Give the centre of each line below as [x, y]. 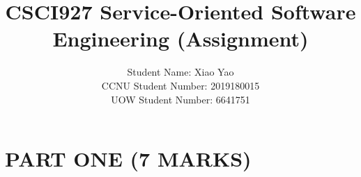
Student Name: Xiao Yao [180, 72]
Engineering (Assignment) [180, 39]
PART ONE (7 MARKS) [128, 159]
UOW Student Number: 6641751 [180, 99]
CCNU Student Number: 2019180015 [180, 85]
